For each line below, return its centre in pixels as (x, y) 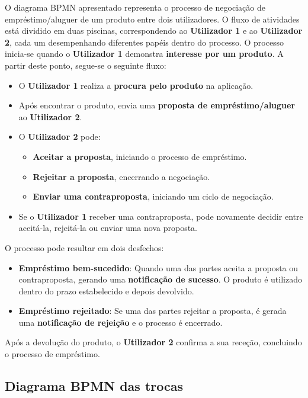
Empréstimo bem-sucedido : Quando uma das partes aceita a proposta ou (158, 267)
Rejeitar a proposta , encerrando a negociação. (121, 176)
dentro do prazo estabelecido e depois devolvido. (106, 291)
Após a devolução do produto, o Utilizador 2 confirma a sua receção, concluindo (153, 342)
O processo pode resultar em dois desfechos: (84, 247)
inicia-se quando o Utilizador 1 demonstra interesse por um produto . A (144, 54)
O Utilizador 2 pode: (60, 137)
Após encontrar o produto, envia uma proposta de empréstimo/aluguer (157, 105)
